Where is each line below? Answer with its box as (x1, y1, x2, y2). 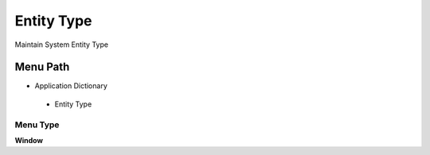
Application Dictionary (34, 81, 107, 91)
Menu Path (14, 60, 70, 74)
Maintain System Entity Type (14, 40, 109, 49)
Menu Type (14, 119, 60, 130)
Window (14, 135, 44, 145)
